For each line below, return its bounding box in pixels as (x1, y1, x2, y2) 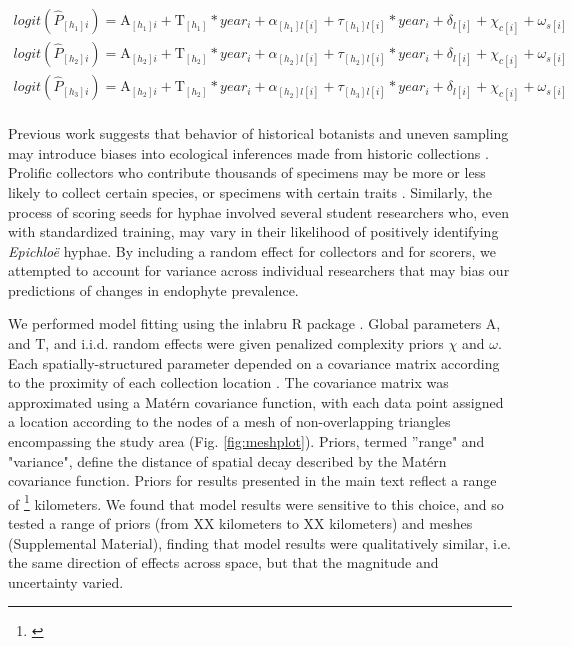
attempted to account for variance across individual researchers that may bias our (8, 260, 510, 281)
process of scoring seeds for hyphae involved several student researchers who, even (8, 201, 510, 222)
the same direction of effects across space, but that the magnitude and (8, 552, 439, 573)
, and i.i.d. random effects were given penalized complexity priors (45, 333, 444, 354)
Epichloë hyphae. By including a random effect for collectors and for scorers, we (8, 240, 496, 261)
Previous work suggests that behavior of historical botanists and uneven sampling (8, 123, 509, 144)
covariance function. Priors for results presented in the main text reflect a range (8, 470, 497, 491)
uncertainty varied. (8, 571, 124, 592)
